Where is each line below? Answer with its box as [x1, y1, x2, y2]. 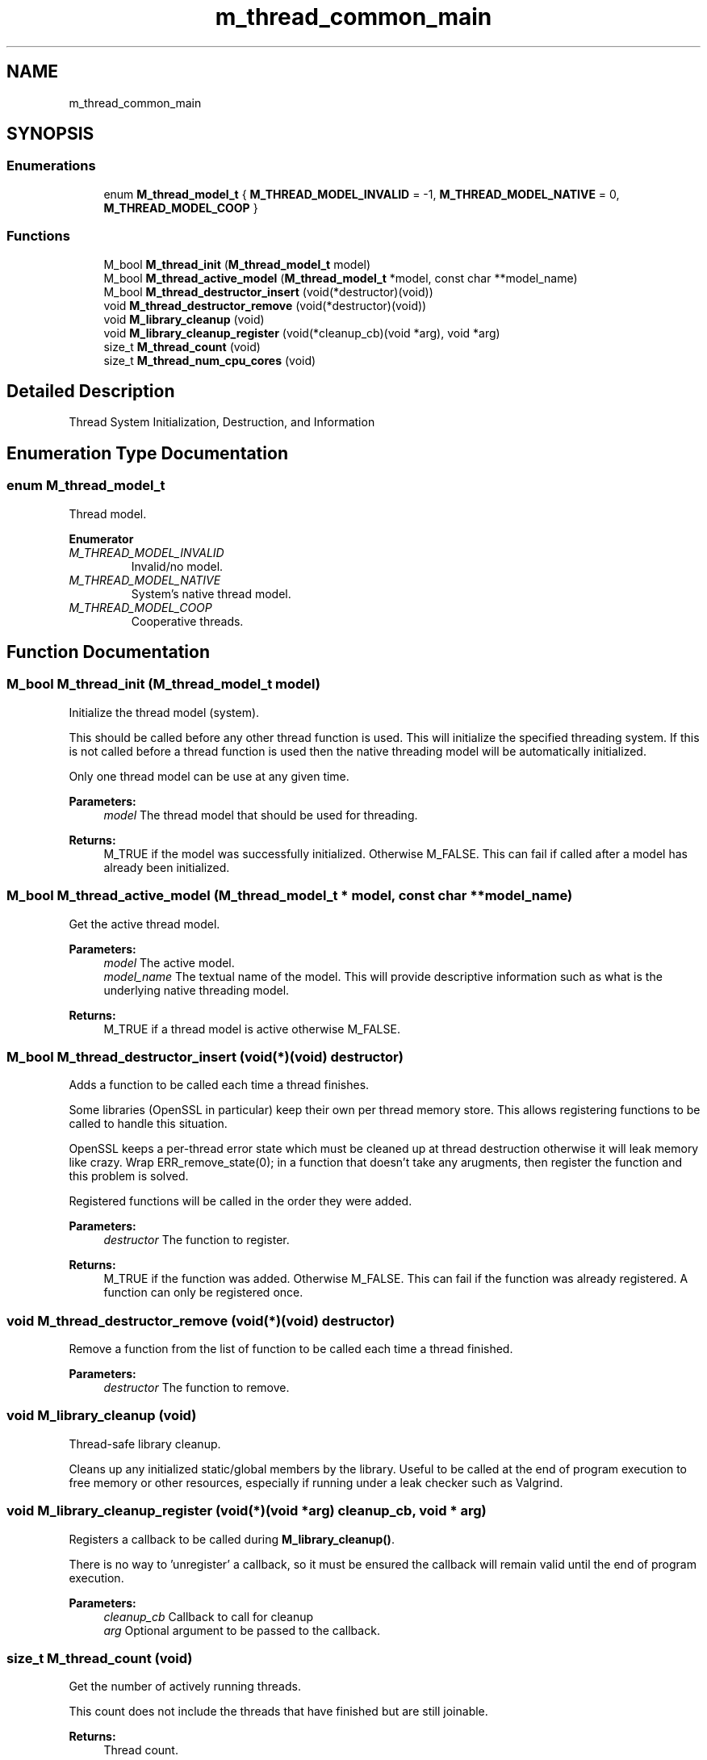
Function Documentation [6, 642, 210, 663]
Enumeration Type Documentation [6, 442, 288, 463]
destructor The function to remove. [103, 1381, 290, 1395]
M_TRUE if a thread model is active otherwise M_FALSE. [103, 1021, 400, 1036]
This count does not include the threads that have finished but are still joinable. [69, 1704, 488, 1719]
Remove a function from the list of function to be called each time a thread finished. [69, 1342, 513, 1356]
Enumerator [69, 531, 134, 546]
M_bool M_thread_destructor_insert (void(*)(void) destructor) [6, 1048, 404, 1065]
